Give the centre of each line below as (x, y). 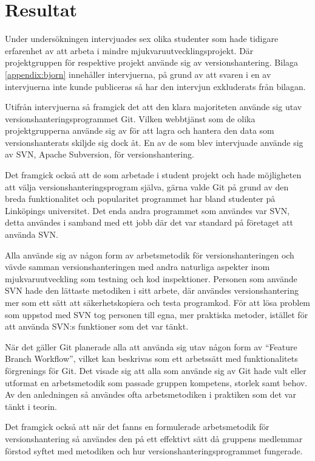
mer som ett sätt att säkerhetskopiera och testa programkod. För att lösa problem (158, 302)
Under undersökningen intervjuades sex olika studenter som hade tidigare (142, 39)
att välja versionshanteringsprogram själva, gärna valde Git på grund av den (147, 186)
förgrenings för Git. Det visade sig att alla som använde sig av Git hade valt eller (156, 370)
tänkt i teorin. (31, 406)
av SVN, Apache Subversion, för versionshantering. (100, 154)
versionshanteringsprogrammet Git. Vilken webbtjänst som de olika (130, 118)
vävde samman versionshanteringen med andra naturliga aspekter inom (137, 267)
